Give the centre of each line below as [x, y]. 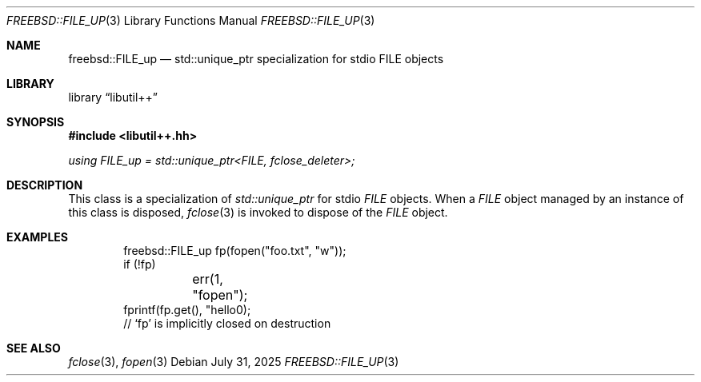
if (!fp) [140, 264]
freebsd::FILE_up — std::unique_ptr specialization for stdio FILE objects [256, 59]
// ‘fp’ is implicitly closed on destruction [227, 323]
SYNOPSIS [36, 122]
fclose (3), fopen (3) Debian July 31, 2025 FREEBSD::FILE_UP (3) [234, 362]
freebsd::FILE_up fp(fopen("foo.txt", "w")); [235, 251]
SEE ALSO [34, 348]
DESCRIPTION [45, 185]
